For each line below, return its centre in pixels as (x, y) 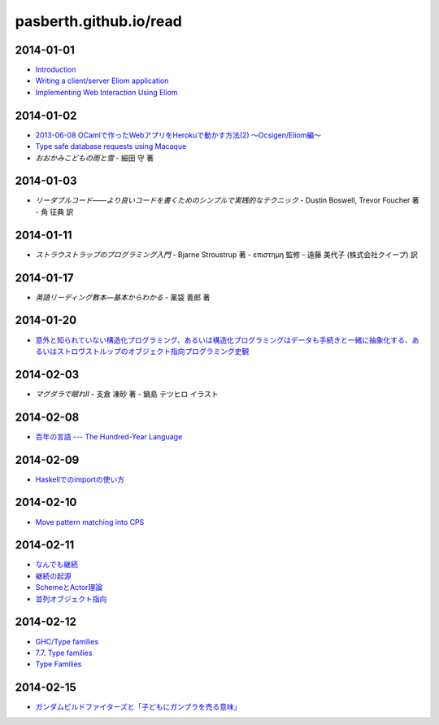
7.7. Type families (64, 653)
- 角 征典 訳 (54, 212)
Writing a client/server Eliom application (102, 81)
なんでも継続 (57, 565)
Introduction (56, 70)
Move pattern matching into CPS (90, 522)
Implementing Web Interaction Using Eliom (106, 92)
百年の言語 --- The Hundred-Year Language (109, 436)
